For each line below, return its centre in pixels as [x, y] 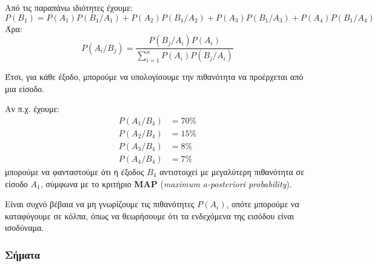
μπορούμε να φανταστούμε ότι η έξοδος [75, 171]
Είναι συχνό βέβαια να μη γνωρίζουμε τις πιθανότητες [100, 204]
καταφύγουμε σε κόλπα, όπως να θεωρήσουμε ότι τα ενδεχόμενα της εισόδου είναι [150, 215]
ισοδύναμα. [25, 228]
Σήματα [22, 254]
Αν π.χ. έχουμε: [32, 109]
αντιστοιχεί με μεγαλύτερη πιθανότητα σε [232, 171]
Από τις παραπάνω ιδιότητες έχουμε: [69, 7]
